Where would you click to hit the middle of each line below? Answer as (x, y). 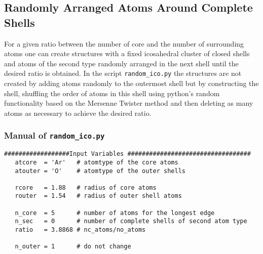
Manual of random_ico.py (54, 135)
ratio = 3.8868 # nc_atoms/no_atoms (80, 230)
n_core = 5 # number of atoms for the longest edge (115, 213)
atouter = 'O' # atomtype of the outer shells (100, 171)
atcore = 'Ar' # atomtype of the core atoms (97, 162)
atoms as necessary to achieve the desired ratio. (78, 113)
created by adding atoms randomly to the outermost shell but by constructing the (131, 83)
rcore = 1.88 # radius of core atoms (86, 187)
